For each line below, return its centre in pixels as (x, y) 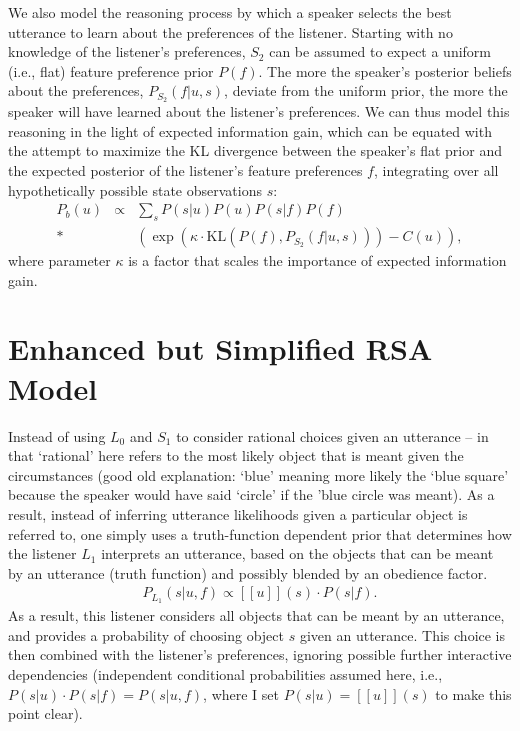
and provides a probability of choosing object (146, 634)
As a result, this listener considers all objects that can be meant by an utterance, (256, 615)
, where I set (241, 693)
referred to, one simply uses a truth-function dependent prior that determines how (260, 533)
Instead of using (57, 435)
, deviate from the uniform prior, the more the (366, 90)
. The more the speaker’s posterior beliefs (385, 70)
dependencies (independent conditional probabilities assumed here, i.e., (225, 673)
